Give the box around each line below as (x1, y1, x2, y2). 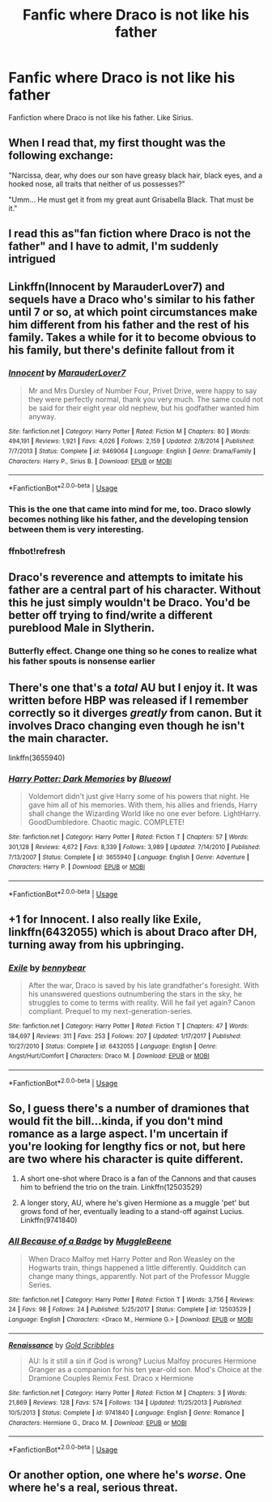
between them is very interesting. (8, 524, 144, 535)
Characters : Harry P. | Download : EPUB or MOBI (8, 863, 146, 871)
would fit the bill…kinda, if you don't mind (8, 1114, 223, 1128)
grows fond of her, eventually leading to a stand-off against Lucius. (19, 1207, 244, 1217)
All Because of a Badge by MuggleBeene (8, 1235, 172, 1247)
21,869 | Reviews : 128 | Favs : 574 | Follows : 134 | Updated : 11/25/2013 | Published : (8, 1399, 243, 1407)
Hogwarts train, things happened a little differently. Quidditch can (28, 1263, 247, 1272)
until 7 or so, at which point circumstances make (8, 305, 257, 319)
